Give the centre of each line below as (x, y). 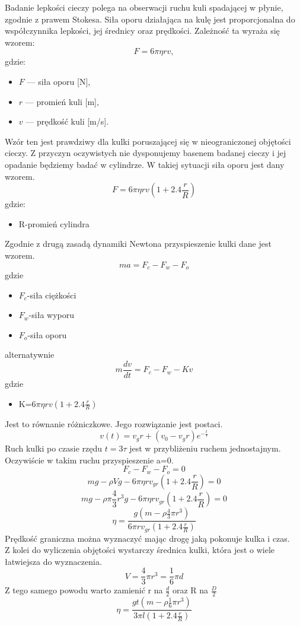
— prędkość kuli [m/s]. (67, 121)
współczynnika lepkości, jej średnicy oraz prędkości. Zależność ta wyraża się (142, 31)
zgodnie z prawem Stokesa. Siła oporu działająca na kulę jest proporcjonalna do (150, 19)
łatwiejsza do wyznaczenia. (53, 561)
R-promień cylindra (54, 223)
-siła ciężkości (52, 295)
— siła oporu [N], (59, 81)
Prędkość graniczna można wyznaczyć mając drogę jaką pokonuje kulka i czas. (147, 538)
